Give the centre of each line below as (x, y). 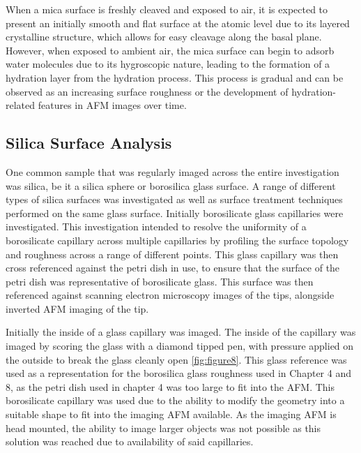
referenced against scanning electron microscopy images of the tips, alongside (170, 295)
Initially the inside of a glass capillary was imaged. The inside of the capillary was (181, 332)
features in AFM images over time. (112, 105)
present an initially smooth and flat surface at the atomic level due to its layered (178, 23)
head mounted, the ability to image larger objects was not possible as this (163, 428)
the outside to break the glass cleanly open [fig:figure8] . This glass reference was (176, 359)
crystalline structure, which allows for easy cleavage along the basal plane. (164, 37)
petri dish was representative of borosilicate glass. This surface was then (160, 281)
